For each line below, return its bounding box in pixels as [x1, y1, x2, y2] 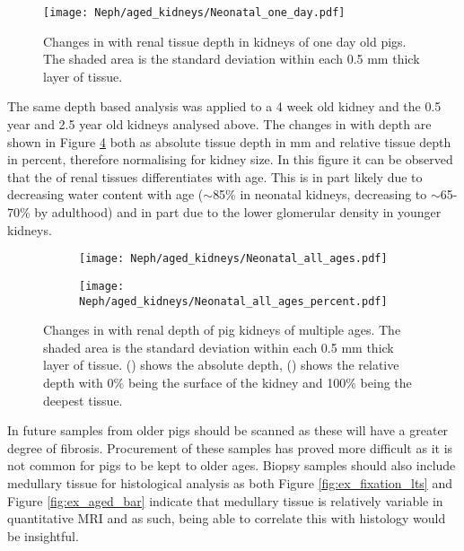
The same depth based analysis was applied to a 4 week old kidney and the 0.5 [7, 97, 442, 116]
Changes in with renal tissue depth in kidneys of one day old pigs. [43, 31, 407, 50]
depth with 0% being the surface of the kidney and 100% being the [43, 372, 412, 391]
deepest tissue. [43, 390, 123, 409]
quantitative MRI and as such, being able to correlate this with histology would [7, 509, 446, 528]
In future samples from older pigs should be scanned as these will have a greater [7, 421, 449, 440]
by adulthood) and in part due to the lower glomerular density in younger [34, 203, 442, 221]
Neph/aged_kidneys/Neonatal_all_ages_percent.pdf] [79, 294, 388, 308]
